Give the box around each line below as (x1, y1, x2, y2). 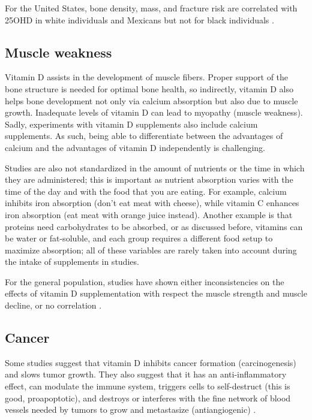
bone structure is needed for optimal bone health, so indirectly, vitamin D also (5, 82, 293, 95)
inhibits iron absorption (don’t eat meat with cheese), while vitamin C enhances (5, 197, 299, 209)
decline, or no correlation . (5, 299, 102, 312)
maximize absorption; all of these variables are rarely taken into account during (5, 243, 297, 256)
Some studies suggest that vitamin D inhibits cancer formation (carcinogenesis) (5, 356, 296, 368)
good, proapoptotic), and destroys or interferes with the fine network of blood (5, 391, 291, 404)
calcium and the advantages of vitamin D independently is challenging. (5, 141, 265, 153)
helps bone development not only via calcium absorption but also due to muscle (5, 94, 298, 107)
